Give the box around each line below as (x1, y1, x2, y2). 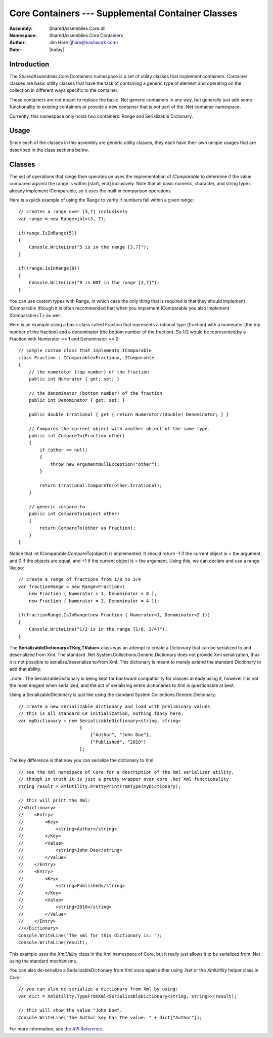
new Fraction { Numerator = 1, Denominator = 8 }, (28, 591, 157, 597)
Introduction (9, 60, 50, 68)
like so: (9, 565, 25, 571)
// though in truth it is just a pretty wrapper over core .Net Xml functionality (18, 776, 229, 782)
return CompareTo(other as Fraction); (39, 525, 136, 531)
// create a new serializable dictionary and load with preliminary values (18, 703, 210, 709)
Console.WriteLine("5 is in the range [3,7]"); (28, 244, 149, 250)
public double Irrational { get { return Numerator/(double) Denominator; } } (28, 411, 229, 417)
